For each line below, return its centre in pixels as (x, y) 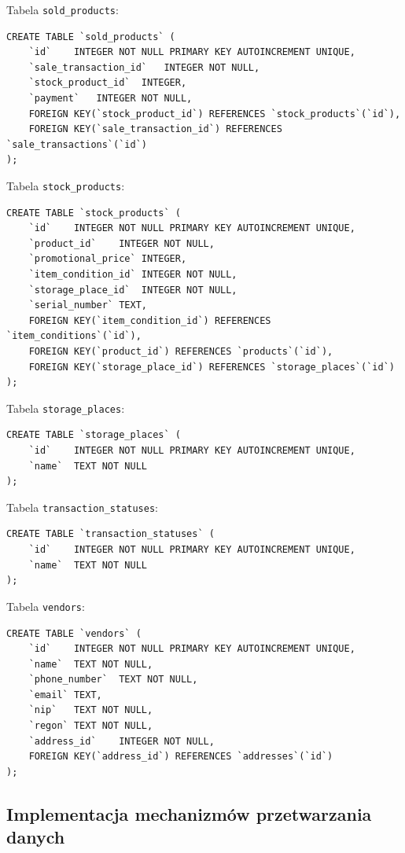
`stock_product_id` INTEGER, (108, 83)
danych (36, 837)
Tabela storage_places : (66, 408)
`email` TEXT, (65, 695)
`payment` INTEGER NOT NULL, (110, 99)
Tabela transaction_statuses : (82, 507)
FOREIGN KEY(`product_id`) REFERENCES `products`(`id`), (181, 351)
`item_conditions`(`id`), (74, 336)
